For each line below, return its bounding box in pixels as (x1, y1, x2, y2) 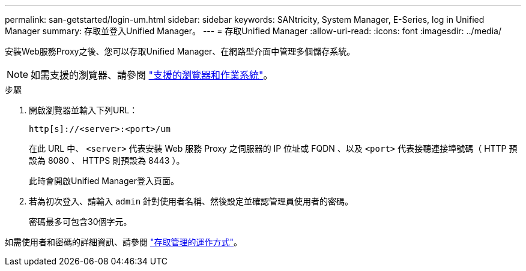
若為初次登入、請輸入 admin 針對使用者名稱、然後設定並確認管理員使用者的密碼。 (29, 196, 354, 206)
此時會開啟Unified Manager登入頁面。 (29, 176, 179, 186)
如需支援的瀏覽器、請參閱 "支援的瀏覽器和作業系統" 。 (31, 69, 273, 81)
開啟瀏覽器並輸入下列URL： (29, 105, 138, 115)
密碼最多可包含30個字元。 (29, 216, 132, 227)
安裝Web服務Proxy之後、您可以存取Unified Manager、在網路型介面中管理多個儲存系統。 (5, 46, 355, 56)
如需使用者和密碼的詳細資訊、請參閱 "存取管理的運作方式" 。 (5, 237, 242, 247)
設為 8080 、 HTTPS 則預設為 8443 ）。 (29, 155, 185, 165)
